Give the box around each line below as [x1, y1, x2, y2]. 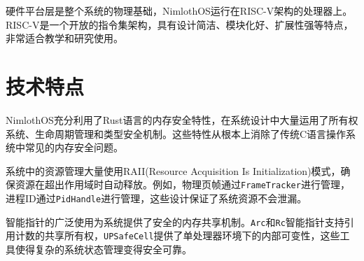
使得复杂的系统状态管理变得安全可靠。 [15, 241, 192, 256]
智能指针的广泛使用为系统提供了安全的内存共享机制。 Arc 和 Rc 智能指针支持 [6, 214, 344, 229]
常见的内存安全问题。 [24, 140, 123, 155]
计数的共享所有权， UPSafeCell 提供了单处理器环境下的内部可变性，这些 [15, 228, 340, 243]
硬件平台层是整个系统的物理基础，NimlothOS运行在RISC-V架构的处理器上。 [6, 3, 353, 17]
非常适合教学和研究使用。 [6, 31, 123, 45]
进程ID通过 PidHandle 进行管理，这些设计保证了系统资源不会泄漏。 [6, 190, 307, 205]
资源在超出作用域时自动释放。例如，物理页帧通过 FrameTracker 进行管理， [15, 177, 350, 192]
